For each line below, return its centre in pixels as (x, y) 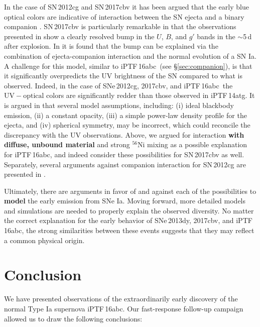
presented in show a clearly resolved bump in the (79, 36)
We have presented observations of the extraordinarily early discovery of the (121, 299)
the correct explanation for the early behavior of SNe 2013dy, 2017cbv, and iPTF (128, 220)
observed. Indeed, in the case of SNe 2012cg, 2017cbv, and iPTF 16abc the (118, 85)
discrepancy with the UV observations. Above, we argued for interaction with (124, 134)
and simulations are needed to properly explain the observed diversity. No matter (129, 210)
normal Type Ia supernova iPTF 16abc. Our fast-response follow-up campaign (124, 308)
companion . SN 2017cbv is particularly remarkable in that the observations (120, 26)
